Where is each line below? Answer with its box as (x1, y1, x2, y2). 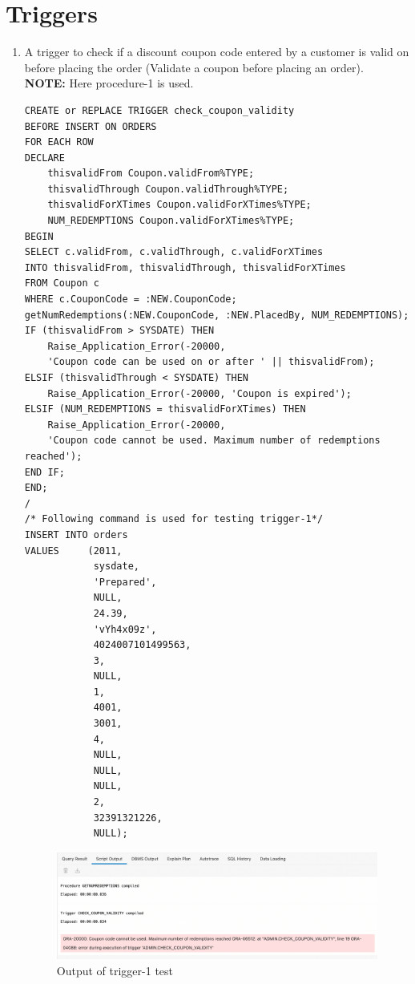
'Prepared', (93, 576, 157, 588)
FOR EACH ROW (24, 136, 94, 148)
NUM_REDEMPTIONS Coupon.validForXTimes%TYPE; (47, 215, 295, 227)
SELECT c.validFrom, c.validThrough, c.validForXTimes (24, 246, 324, 258)
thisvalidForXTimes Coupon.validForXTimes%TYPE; (47, 199, 312, 211)
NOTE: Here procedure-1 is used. (24, 75, 194, 91)
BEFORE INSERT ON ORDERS (24, 120, 157, 132)
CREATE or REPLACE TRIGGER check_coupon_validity (24, 104, 295, 116)
